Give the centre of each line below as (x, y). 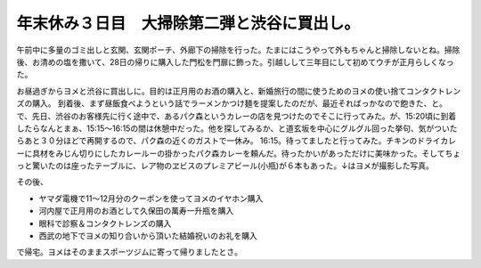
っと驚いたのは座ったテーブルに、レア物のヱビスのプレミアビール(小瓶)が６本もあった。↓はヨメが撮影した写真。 (225, 166)
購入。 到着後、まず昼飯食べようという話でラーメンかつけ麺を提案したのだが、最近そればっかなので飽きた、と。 (240, 103)
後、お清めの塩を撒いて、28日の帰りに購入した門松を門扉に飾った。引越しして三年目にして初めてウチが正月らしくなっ (235, 61)
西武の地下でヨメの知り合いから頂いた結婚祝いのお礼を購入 (148, 236)
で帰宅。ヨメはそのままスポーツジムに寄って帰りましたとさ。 (130, 252)
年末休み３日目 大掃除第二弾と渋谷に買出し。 (188, 23)
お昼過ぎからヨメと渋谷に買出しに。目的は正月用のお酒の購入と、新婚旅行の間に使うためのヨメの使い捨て (212, 91)
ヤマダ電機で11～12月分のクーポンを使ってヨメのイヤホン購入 (151, 198)
